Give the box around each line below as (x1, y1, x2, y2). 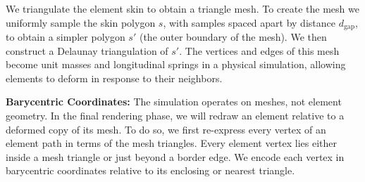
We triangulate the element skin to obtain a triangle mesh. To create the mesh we (6, 1, 359, 15)
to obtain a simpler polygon (6, 30, 125, 44)
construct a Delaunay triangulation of (6, 43, 168, 58)
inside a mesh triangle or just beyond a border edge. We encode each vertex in (6, 149, 345, 164)
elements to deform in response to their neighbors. (6, 70, 223, 85)
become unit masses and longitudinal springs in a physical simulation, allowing (6, 57, 346, 72)
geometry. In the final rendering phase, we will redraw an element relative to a (6, 108, 345, 123)
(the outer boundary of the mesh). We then (139, 30, 327, 44)
